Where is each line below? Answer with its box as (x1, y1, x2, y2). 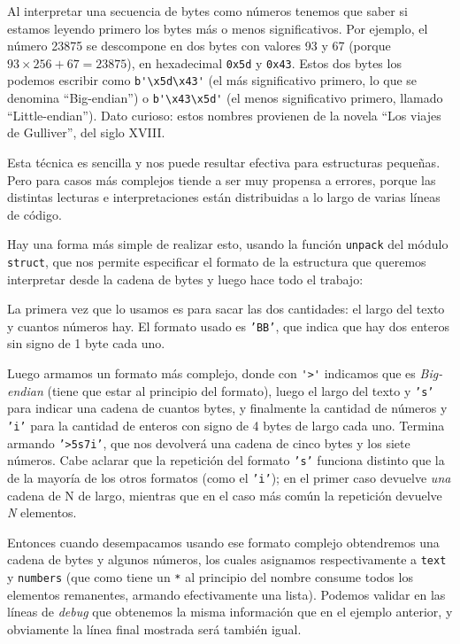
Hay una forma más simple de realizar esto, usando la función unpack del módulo (7, 235, 448, 253)
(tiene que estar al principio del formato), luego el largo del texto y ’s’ (47, 381, 434, 400)
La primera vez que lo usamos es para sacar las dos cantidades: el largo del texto (7, 299, 445, 318)
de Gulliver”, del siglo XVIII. (7, 123, 165, 142)
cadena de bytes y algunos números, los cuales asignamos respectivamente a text (7, 550, 447, 569)
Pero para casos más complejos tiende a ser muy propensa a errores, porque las (7, 170, 436, 189)
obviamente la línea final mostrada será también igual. (7, 619, 302, 638)
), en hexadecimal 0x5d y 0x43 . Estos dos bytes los (126, 53, 402, 72)
